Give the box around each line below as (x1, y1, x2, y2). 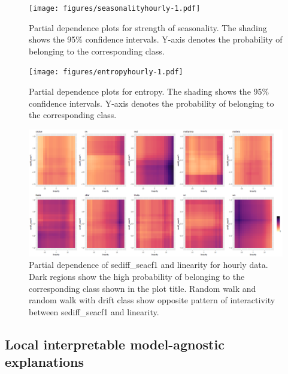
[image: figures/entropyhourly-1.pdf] (29, 68, 183, 77)
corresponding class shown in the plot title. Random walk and (29, 282, 256, 294)
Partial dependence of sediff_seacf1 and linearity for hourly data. (29, 258, 268, 271)
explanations (5, 352, 84, 371)
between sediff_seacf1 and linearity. (29, 305, 159, 318)
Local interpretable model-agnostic (5, 334, 225, 353)
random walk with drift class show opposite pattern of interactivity (29, 294, 275, 306)
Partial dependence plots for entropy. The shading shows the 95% (29, 85, 269, 98)
